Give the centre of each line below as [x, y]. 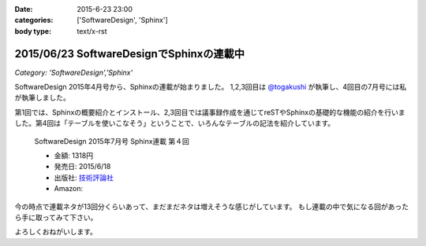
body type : [33, 31]
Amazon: [69, 189]
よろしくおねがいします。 [56, 232]
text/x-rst [92, 31]
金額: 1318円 [74, 156]
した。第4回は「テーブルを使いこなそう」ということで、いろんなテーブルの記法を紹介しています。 [175, 123]
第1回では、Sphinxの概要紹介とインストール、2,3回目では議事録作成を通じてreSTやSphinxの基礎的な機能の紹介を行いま [210, 112]
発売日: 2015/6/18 [82, 167]
